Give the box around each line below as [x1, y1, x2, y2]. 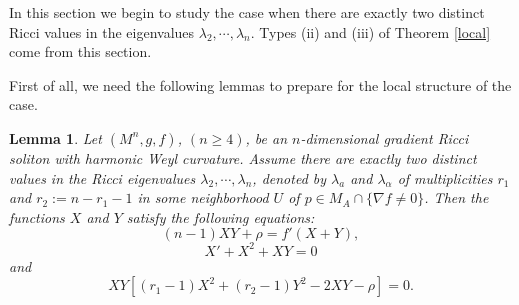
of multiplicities [397, 167, 493, 188]
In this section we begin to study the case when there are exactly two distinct [9, 2, 485, 22]
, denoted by [252, 167, 327, 188]
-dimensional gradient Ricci [300, 127, 469, 148]
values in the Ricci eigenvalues [9, 167, 196, 188]
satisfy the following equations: [126, 206, 315, 227]
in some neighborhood [137, 187, 269, 208]
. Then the [424, 187, 489, 208]
